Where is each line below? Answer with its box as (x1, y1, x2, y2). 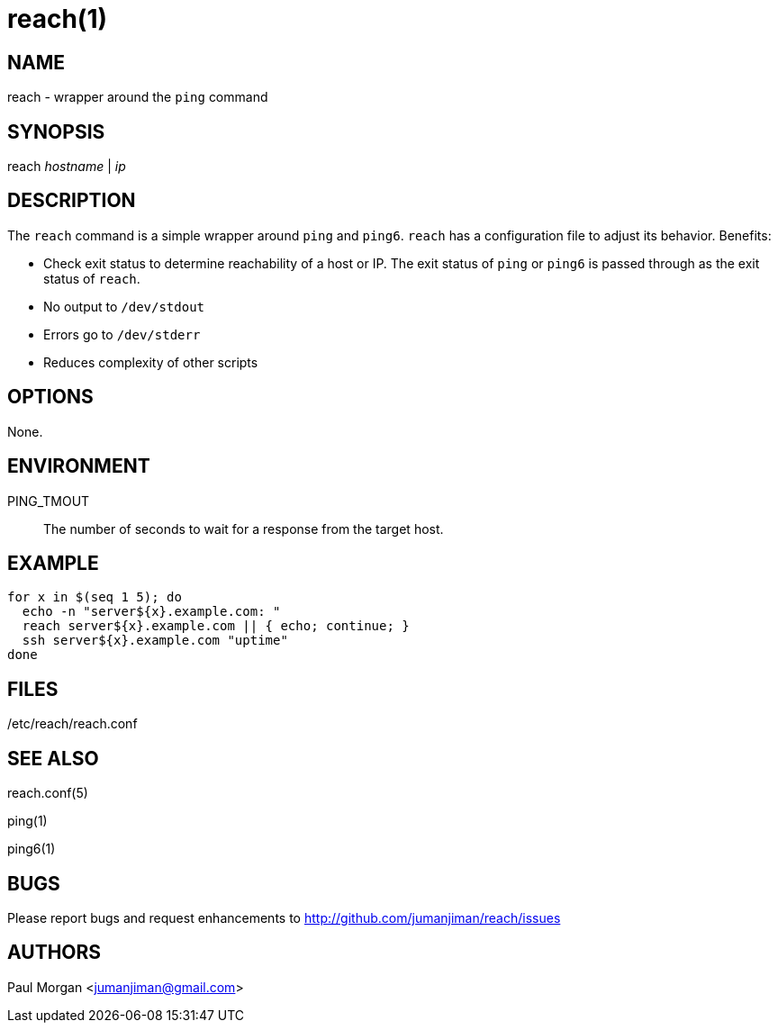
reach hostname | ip (7, 158, 126, 175)
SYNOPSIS (7, 120, 105, 143)
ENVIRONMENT (7, 455, 150, 478)
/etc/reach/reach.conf (7, 716, 138, 732)
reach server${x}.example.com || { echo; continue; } (22, 619, 410, 634)
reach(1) (7, 4, 108, 34)
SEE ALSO (7, 746, 99, 770)
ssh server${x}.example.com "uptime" (22, 633, 288, 648)
